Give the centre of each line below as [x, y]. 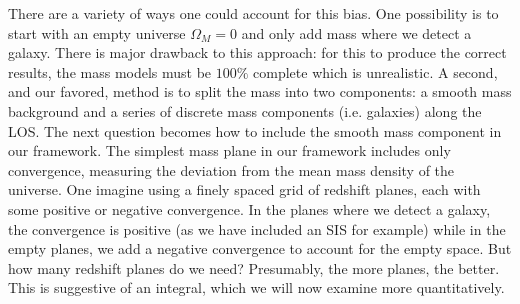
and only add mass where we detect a [356, 32]
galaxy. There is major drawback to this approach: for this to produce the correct [257, 52]
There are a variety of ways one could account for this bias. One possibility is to [253, 13]
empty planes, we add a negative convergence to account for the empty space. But [260, 248]
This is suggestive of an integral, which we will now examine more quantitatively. [256, 287]
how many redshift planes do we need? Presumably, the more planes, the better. [254, 267]
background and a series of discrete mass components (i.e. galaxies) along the [245, 110]
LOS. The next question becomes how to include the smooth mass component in [255, 130]
